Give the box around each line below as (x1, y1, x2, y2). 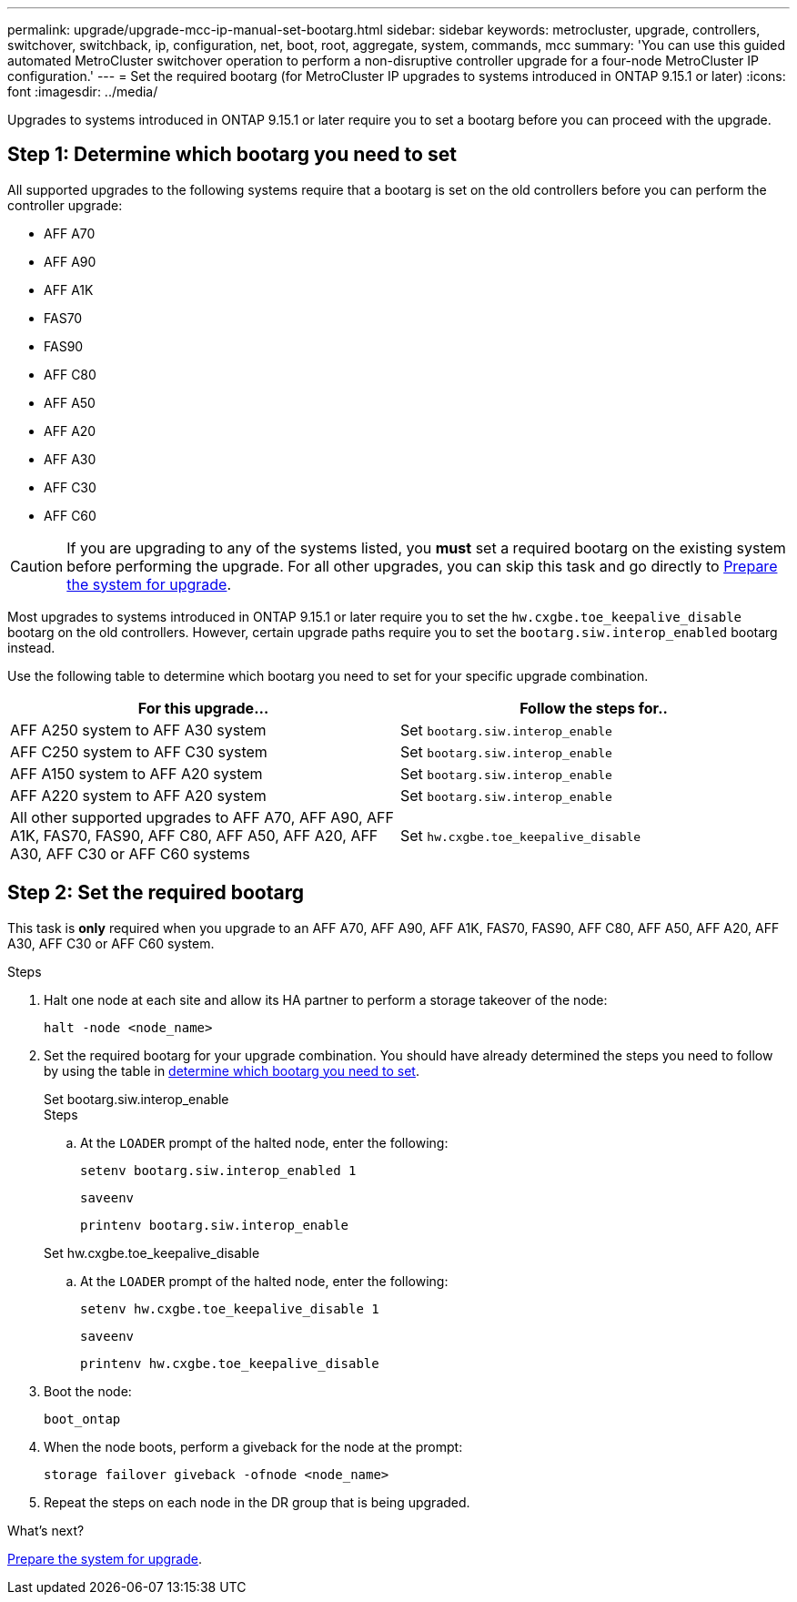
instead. (7, 639, 55, 655)
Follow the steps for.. (520, 698, 668, 717)
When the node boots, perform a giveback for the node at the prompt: (44, 1438, 463, 1455)
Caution (10, 556, 64, 575)
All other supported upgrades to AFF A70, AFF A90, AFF (10, 807, 395, 826)
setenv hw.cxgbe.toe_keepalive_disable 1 (80, 1301, 379, 1316)
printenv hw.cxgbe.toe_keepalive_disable (80, 1355, 379, 1371)
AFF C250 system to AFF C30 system (10, 742, 267, 761)
